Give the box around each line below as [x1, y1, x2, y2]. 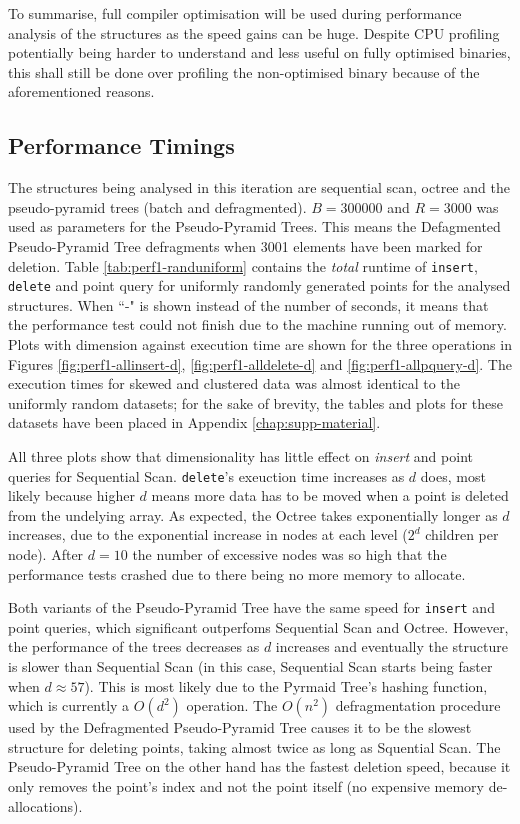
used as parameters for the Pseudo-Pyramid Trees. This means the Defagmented [8, 216, 501, 237]
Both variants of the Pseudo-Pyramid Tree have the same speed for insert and [8, 597, 495, 618]
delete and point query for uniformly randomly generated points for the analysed [8, 275, 511, 296]
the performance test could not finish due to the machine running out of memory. [8, 314, 507, 335]
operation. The [186, 695, 278, 716]
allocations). [8, 795, 83, 816]
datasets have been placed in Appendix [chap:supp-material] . [8, 412, 381, 433]
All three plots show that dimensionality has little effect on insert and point [8, 446, 473, 467]
